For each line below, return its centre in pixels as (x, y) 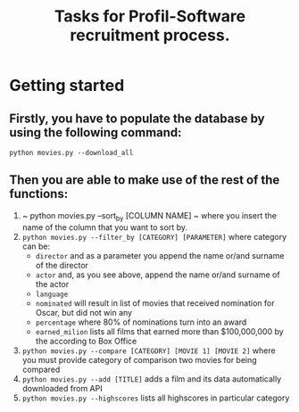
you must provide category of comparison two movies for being (139, 359)
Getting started (67, 86)
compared (41, 369)
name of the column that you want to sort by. (104, 227)
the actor (52, 284)
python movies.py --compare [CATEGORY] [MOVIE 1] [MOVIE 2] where (149, 350)
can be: (36, 246)
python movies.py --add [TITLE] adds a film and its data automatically (152, 379)
